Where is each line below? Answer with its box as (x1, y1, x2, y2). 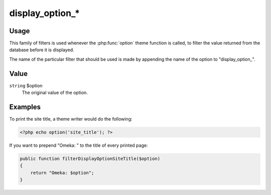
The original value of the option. (22, 89, 88, 95)
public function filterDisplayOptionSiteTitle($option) (20, 156, 161, 161)
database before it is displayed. (9, 47, 75, 53)
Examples (9, 103, 41, 111)
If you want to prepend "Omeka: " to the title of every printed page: (9, 142, 148, 148)
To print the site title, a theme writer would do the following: (9, 116, 132, 122)
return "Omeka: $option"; (30, 170, 94, 175)
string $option (9, 82, 43, 88)
